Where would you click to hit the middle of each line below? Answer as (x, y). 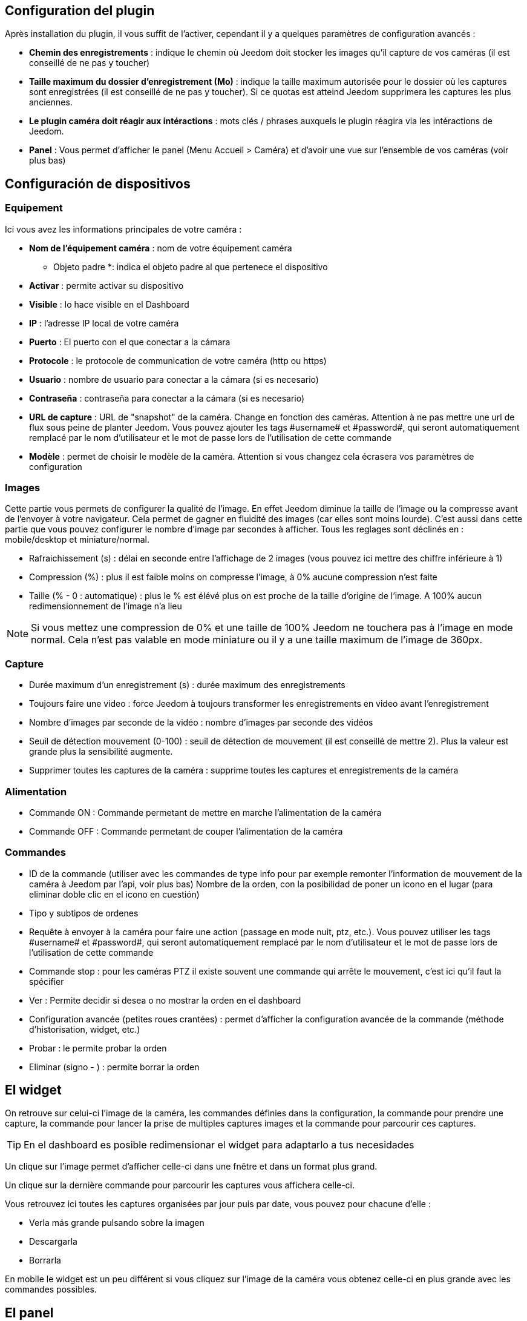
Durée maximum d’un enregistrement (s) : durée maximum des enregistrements (187, 685)
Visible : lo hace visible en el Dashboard (109, 304)
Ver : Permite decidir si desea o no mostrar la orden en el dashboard (165, 1000)
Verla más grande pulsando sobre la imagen (117, 1223)
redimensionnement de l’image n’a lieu (106, 606)
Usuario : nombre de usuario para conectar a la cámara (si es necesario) (174, 379)
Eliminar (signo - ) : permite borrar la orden (114, 1067)
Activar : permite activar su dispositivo (106, 285)
